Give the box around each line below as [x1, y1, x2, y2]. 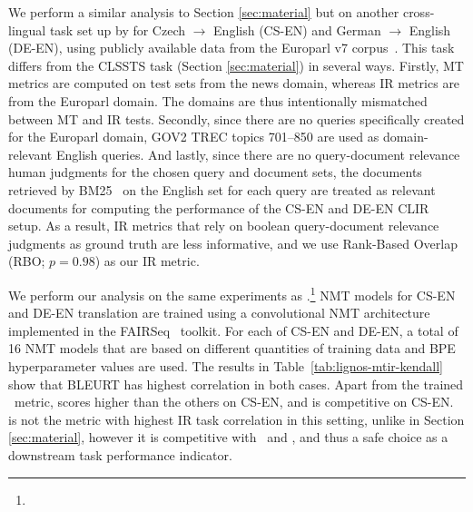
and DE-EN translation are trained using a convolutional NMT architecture [8, 303, 430, 322]
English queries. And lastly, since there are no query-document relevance [55, 144, 460, 163]
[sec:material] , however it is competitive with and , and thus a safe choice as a [8, 428, 448, 447]
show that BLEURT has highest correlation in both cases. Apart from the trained [8, 374, 464, 393]
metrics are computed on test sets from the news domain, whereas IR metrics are [8, 74, 460, 93]
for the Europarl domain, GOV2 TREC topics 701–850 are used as [8, 127, 379, 146]
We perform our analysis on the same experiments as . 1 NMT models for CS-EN [8, 282, 456, 304]
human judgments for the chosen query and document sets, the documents [8, 162, 422, 182]
